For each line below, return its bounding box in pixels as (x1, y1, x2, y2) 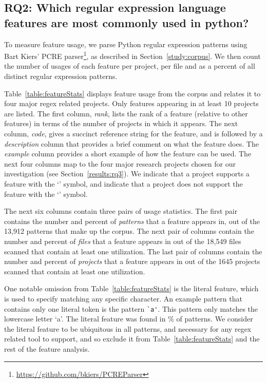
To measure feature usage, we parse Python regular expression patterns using (4, 38, 247, 49)
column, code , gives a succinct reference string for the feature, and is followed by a (4, 128, 263, 138)
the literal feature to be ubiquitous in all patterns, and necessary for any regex (4, 323, 252, 334)
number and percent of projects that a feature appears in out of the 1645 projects (4, 256, 260, 267)
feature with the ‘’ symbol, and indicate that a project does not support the (4, 178, 243, 189)
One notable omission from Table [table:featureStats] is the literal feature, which (4, 283, 259, 294)
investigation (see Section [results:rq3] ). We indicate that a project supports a (4, 168, 250, 179)
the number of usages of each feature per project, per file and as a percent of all (4, 61, 255, 71)
